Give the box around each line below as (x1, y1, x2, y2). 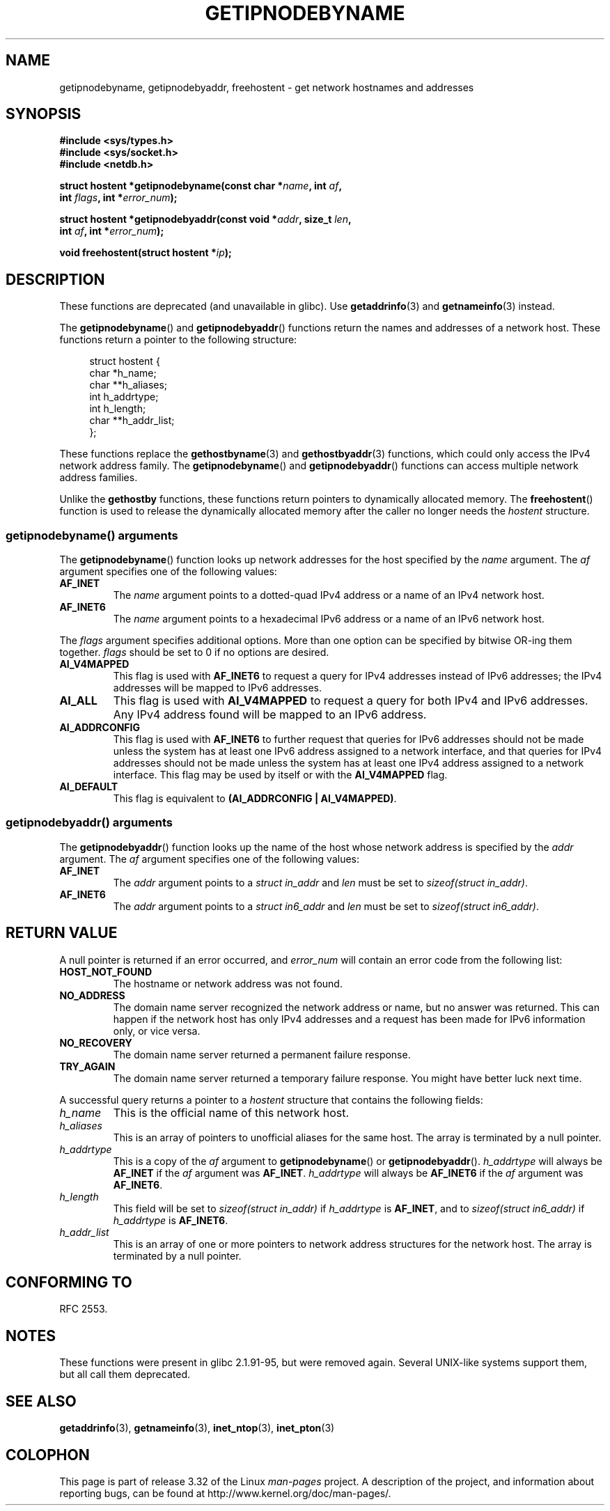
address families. (59, 471, 138, 484)
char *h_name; (89, 367, 157, 379)
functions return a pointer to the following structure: (59, 334, 297, 346)
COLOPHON (6, 1446, 90, 1464)
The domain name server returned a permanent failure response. (113, 1048, 411, 1060)
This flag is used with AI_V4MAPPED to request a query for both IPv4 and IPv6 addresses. (113, 694, 588, 708)
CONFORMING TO (6, 1274, 132, 1292)
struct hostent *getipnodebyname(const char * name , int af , (59, 180, 343, 192)
